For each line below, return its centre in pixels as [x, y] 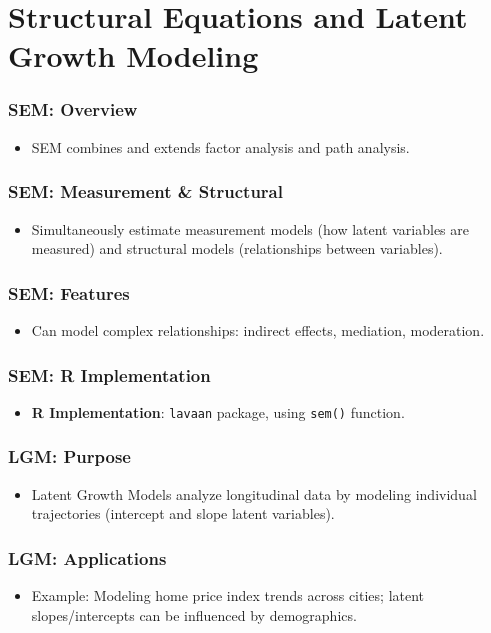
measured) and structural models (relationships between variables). [237, 248]
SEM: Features [69, 292]
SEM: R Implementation [109, 374]
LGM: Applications [87, 557]
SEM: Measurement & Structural [145, 191]
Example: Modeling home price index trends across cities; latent [228, 595]
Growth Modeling [133, 55]
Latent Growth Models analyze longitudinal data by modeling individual [254, 493]
